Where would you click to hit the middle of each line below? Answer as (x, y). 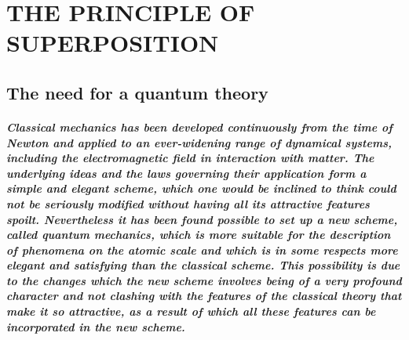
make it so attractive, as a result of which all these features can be (191, 311)
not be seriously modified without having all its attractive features (188, 203)
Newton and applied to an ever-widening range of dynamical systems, (199, 142)
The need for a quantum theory (137, 92)
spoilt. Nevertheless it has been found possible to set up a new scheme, (202, 219)
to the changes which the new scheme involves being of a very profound (204, 280)
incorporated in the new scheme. (96, 326)
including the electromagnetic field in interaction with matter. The (190, 158)
